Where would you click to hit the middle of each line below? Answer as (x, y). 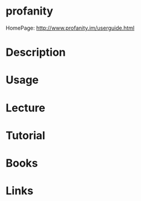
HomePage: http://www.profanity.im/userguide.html (70, 28)
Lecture (26, 108)
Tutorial (26, 135)
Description (36, 52)
